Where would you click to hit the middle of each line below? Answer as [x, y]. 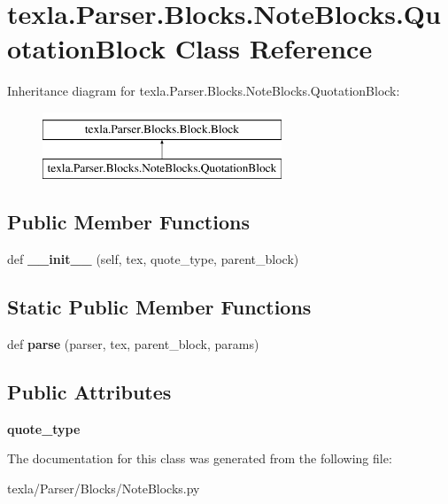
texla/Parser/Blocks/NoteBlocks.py [104, 488]
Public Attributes [89, 392]
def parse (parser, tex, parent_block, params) [133, 344]
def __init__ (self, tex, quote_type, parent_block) [153, 259]
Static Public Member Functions [159, 307]
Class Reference [274, 48]
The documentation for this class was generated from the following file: [200, 458]
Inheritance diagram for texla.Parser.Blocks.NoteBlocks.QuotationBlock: [204, 91]
